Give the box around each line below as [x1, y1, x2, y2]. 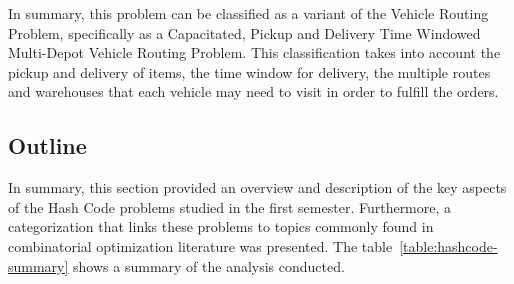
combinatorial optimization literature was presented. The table [8, 235, 393, 256]
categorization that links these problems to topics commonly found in [8, 216, 434, 237]
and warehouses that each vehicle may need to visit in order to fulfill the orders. [8, 81, 499, 102]
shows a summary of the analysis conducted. [73, 255, 345, 276]
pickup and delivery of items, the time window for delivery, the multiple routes [8, 61, 491, 82]
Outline [8, 130, 87, 161]
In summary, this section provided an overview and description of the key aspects [8, 177, 507, 198]
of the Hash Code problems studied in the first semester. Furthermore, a [8, 196, 452, 217]
